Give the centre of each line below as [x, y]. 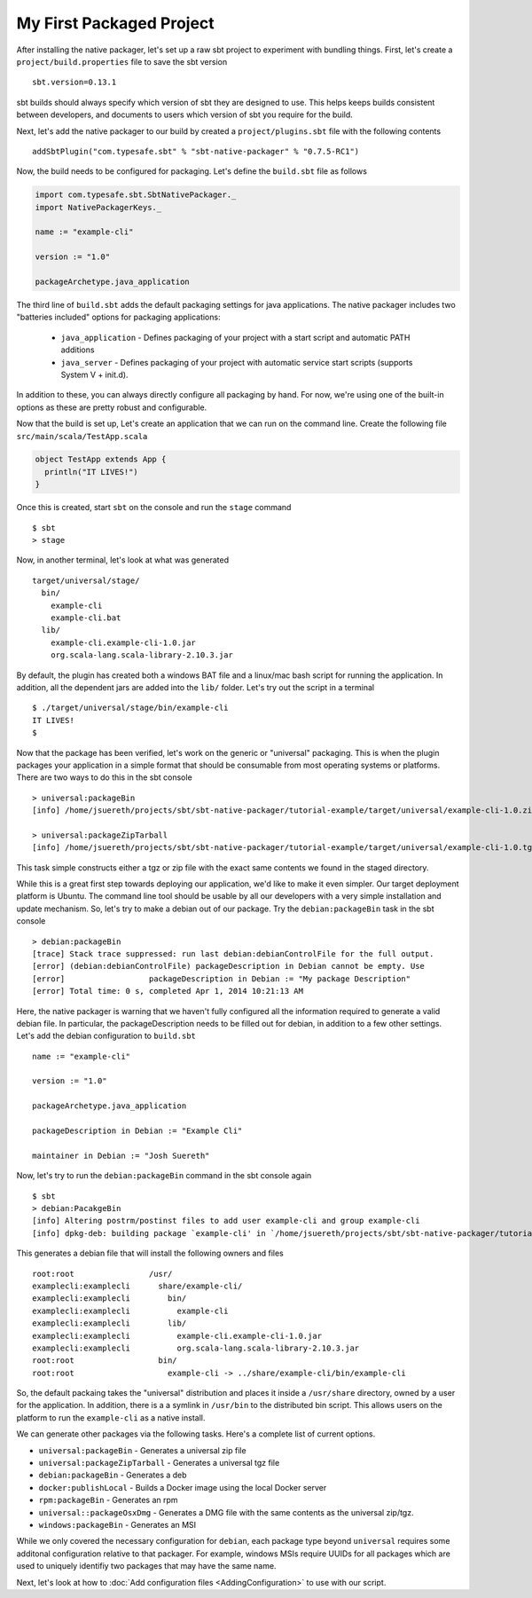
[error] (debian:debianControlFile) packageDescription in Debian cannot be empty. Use [229, 966]
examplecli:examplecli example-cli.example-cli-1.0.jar [177, 1336]
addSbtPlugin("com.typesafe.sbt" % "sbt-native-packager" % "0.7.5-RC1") [196, 151]
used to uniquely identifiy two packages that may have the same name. [146, 1566]
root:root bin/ [105, 1361]
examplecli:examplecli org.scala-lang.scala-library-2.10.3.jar [196, 1348]
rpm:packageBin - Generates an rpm [108, 1500]
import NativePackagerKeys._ [98, 207]
